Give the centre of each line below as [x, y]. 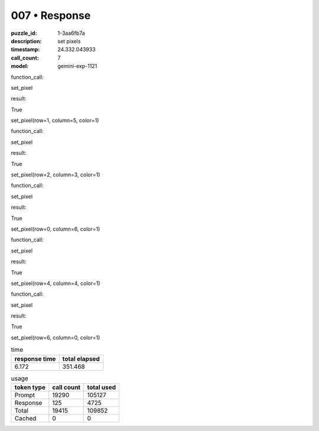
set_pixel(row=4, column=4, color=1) [56, 283]
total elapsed [81, 359]
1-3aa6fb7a [71, 33]
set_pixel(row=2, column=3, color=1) [56, 175]
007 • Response [51, 15]
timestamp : [25, 50]
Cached [25, 419]
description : [26, 41]
